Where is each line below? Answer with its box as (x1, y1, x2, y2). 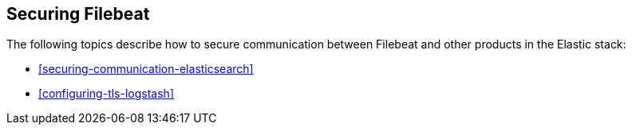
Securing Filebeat (6, 4, 150, 24)
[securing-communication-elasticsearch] (38, 62, 254, 76)
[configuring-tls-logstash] (38, 87, 174, 101)
